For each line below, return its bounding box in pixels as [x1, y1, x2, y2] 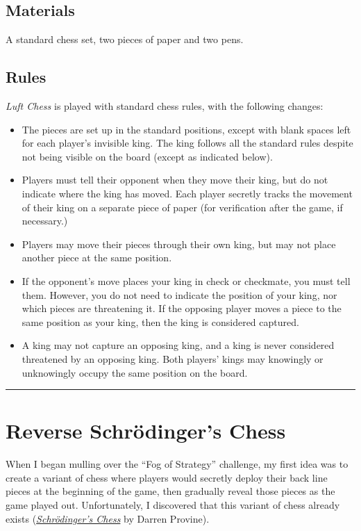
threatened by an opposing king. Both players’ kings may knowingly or [22, 351, 324, 366]
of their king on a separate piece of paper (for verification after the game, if [22, 199, 343, 214]
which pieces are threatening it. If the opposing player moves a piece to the [22, 301, 342, 316]
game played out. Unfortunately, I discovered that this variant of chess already [6, 498, 340, 512]
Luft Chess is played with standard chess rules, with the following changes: [6, 99, 324, 113]
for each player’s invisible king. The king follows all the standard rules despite [22, 136, 353, 150]
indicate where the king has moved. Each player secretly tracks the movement [22, 186, 353, 200]
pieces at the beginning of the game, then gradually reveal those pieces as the [6, 484, 335, 498]
